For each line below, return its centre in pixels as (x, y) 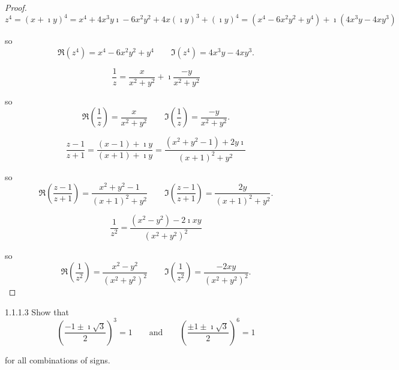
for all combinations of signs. (58, 359)
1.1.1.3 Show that (37, 311)
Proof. (16, 7)
